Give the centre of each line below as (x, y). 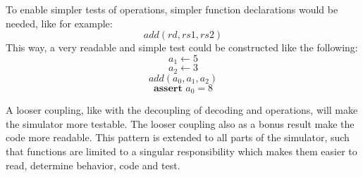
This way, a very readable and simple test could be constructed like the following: (182, 47)
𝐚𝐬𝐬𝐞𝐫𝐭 (168, 88)
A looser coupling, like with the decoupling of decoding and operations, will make (182, 110)
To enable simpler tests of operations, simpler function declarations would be (172, 9)
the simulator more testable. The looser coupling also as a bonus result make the (180, 123)
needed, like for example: (59, 23)
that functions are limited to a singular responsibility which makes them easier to (181, 151)
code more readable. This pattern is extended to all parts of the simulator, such (178, 137)
